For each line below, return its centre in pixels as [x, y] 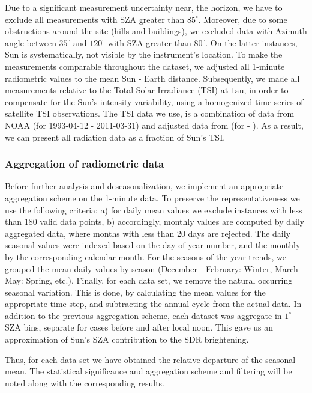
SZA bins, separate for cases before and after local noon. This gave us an [139, 327]
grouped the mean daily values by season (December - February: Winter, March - [154, 268]
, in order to [266, 90]
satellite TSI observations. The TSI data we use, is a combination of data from [150, 113]
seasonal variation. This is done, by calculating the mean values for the [135, 292]
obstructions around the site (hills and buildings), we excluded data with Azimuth [156, 31]
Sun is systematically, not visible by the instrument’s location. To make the [144, 54]
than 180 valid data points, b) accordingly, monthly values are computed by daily [155, 221]
